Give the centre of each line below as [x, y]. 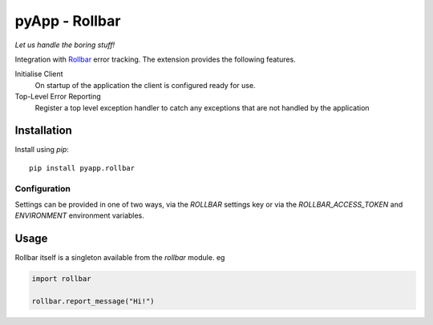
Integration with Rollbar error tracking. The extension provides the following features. [155, 59]
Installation [43, 131]
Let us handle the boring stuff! [65, 45]
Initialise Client [39, 74]
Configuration [43, 188]
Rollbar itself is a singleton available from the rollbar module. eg [120, 258]
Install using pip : [42, 150]
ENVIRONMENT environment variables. [79, 215]
